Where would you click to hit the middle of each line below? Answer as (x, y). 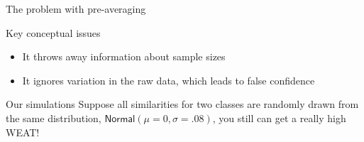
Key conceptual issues (53, 32)
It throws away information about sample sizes (124, 56)
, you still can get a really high (279, 118)
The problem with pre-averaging (76, 9)
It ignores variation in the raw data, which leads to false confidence (169, 80)
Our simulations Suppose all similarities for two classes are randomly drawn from (182, 104)
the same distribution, (54, 118)
